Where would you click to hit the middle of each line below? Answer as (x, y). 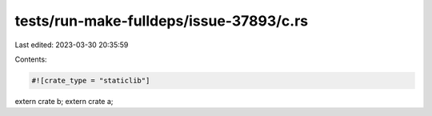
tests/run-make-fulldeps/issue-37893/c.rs (162, 21)
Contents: (31, 59)
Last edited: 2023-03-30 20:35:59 (72, 45)
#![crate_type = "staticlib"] (91, 80)
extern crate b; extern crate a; (64, 101)
